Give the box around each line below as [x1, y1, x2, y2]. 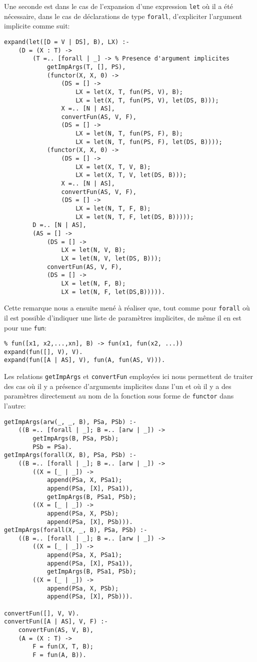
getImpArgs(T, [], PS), [46, 63, 126, 70]
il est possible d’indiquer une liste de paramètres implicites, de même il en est [4, 312, 242, 322]
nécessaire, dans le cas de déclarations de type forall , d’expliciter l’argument [4, 10, 242, 21]
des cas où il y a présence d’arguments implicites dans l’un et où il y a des [4, 380, 231, 391]
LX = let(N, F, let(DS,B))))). [61, 288, 165, 295]
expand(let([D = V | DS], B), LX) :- [4, 38, 129, 45]
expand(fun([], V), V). [4, 348, 83, 355]
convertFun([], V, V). [4, 609, 79, 617]
